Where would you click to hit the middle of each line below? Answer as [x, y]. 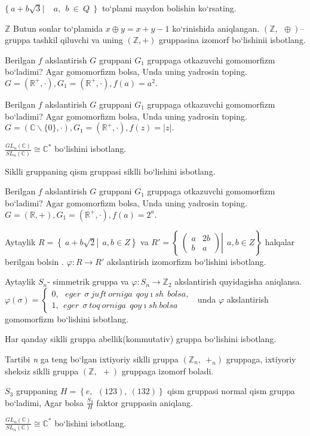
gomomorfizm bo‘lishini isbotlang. [67, 318]
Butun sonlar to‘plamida [58, 28]
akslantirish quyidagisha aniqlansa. [238, 281]
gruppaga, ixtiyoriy [261, 359]
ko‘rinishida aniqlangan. [216, 28]
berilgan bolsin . [34, 261]
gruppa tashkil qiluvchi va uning [64, 40]
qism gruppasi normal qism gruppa [231, 391]
